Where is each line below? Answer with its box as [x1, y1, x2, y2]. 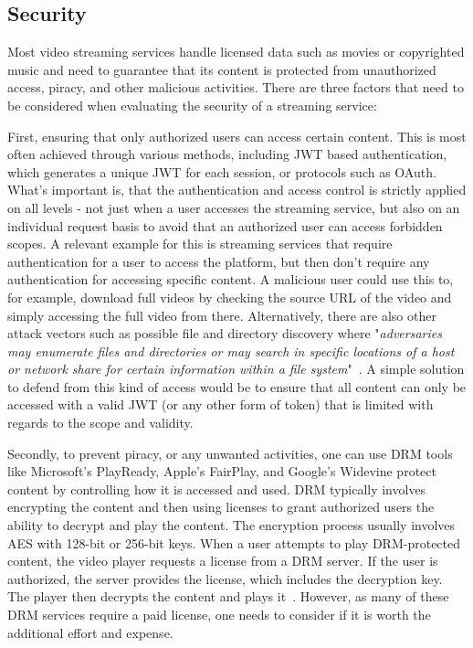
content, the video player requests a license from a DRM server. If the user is [7, 551, 438, 570]
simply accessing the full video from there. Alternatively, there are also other [7, 305, 436, 324]
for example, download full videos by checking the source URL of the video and [7, 287, 452, 306]
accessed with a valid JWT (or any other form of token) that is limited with [7, 395, 434, 414]
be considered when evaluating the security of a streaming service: [7, 95, 377, 114]
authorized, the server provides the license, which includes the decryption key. [7, 568, 443, 588]
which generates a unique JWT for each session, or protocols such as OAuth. [7, 162, 436, 181]
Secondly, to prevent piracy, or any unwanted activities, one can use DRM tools [7, 443, 453, 462]
